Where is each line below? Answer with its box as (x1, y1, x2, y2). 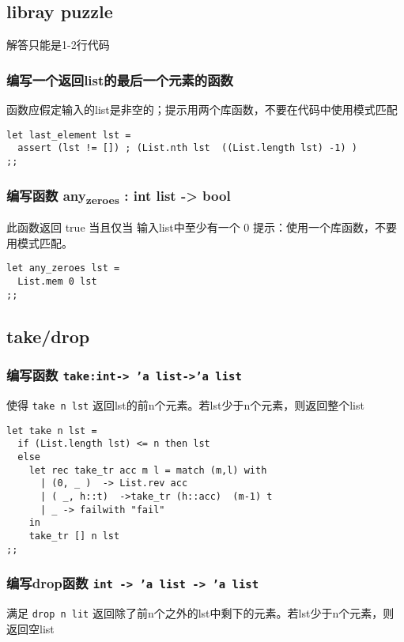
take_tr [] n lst (28, 530, 120, 542)
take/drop (6, 323, 90, 348)
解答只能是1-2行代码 (6, 36, 110, 53)
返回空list (6, 620, 55, 636)
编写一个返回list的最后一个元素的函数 (6, 70, 233, 89)
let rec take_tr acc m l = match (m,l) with (28, 464, 267, 476)
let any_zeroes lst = (6, 262, 120, 274)
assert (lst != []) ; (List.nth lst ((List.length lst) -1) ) (17, 142, 357, 154)
